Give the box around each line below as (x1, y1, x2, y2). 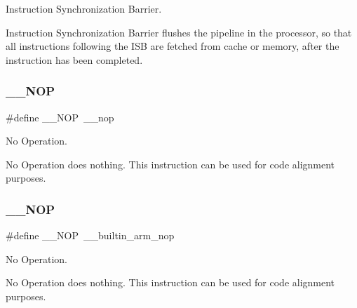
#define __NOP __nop (6, 109, 114, 124)
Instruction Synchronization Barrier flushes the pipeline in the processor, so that (6, 25, 352, 39)
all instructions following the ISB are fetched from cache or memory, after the (6, 39, 339, 53)
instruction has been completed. (6, 52, 143, 67)
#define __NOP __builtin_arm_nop (6, 228, 175, 243)
